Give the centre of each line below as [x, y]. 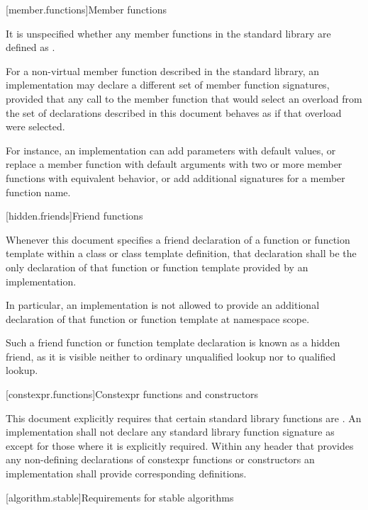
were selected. [35, 126]
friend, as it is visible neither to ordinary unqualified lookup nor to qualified [171, 356]
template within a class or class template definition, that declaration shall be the [181, 253]
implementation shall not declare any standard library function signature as [170, 432]
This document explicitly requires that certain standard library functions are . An [184, 418]
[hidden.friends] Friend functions [74, 216]
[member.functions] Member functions [86, 9]
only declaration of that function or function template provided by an [157, 267]
